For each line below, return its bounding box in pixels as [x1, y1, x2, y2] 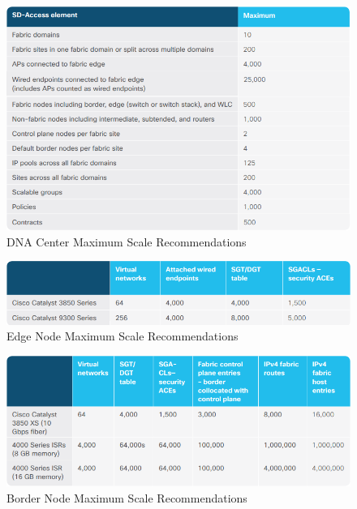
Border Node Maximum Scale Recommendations [6, 490, 247, 507]
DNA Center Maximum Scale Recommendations [6, 233, 247, 250]
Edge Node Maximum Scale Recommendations [6, 327, 239, 344]
